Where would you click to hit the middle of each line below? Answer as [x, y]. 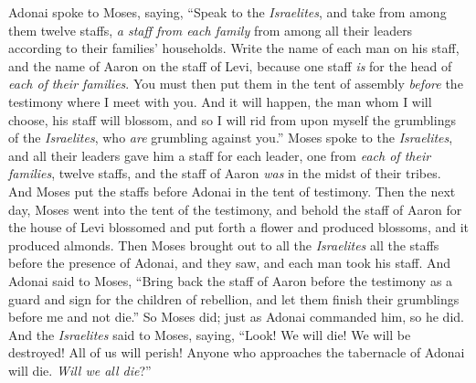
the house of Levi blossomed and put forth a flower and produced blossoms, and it [239, 227]
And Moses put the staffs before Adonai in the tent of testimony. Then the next [232, 191]
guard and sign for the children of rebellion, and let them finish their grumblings [234, 298]
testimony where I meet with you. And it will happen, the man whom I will [220, 101]
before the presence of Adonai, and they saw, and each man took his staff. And [230, 263]
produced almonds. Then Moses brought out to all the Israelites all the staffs [224, 245]
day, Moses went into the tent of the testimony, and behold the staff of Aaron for [235, 209]
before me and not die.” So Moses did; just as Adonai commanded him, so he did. [236, 317]
